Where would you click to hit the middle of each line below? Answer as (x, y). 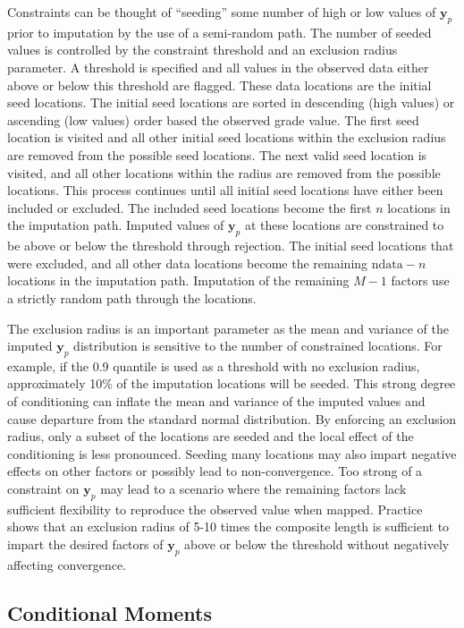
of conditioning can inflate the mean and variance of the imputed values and (216, 401)
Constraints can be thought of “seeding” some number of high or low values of (222, 12)
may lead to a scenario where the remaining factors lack (253, 489)
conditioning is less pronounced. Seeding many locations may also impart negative (232, 453)
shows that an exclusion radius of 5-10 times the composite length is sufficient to (228, 526)
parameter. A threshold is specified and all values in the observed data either (218, 67)
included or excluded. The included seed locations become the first (190, 207)
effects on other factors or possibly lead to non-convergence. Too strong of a (215, 471)
